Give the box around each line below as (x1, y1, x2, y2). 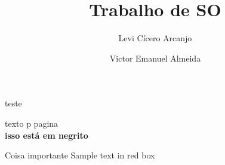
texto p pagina (5, 117, 58, 129)
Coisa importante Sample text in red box (5, 149, 155, 161)
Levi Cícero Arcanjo (118, 32, 192, 44)
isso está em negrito (5, 129, 88, 141)
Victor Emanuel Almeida (109, 51, 201, 64)
